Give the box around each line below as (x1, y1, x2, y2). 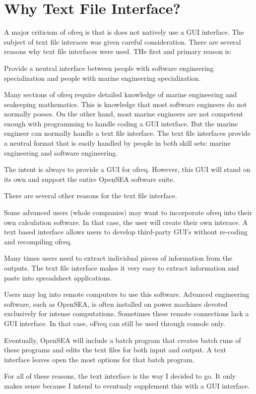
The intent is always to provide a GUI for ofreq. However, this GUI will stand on (4, 164, 251, 174)
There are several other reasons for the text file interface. (4, 190, 177, 201)
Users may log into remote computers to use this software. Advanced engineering (4, 289, 250, 299)
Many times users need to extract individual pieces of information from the (4, 253, 233, 263)
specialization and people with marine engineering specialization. (4, 72, 201, 83)
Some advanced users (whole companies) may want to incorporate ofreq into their (4, 207, 253, 218)
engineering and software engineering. (4, 147, 118, 158)
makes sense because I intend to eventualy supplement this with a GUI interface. (4, 380, 250, 391)
